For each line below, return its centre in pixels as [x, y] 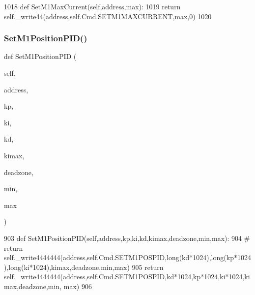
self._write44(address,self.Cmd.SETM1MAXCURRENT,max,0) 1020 [108, 16]
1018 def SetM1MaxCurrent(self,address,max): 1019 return [92, 6]
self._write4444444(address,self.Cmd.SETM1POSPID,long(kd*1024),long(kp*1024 [127, 257]
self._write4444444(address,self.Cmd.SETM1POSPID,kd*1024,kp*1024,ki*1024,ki [127, 277]
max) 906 [78, 286]
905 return [148, 267]
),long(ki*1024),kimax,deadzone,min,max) [67, 267]
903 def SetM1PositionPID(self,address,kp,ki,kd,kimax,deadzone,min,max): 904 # [127, 238]
